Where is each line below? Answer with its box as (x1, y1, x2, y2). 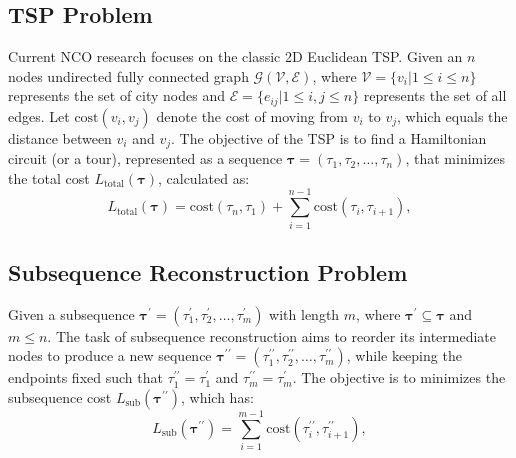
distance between (8, 127, 112, 148)
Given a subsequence (8, 303, 135, 324)
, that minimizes (405, 148, 506, 169)
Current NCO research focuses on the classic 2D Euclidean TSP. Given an (8, 46, 463, 67)
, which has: (181, 387, 254, 407)
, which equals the (397, 105, 508, 126)
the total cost (8, 167, 90, 188)
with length (269, 303, 340, 324)
